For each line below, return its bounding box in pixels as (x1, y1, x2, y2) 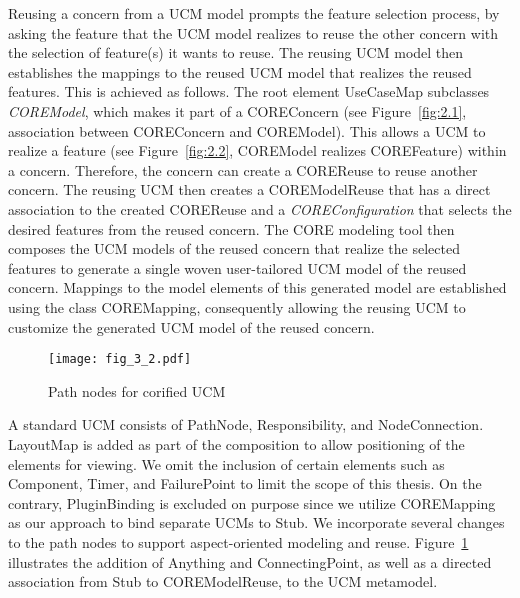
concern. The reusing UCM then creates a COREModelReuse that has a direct (8, 179, 491, 200)
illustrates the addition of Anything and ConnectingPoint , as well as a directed (8, 551, 492, 572)
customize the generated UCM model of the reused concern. (8, 316, 375, 337)
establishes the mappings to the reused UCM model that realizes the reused (8, 61, 472, 82)
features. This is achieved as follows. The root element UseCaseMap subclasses (8, 81, 490, 102)
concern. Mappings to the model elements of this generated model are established (8, 277, 507, 298)
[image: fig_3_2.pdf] (48, 352, 192, 367)
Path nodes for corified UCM (48, 380, 226, 401)
